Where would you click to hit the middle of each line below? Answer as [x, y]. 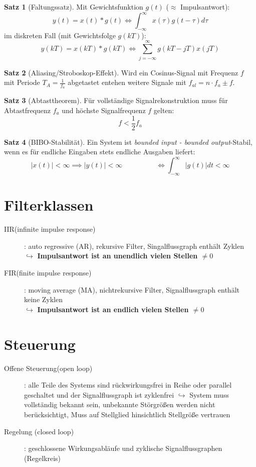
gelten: [164, 110]
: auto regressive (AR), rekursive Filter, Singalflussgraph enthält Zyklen [134, 246]
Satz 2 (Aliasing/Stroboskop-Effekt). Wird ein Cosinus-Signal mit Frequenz [121, 72]
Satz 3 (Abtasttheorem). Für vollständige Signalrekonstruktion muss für [116, 100]
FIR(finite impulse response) [48, 273]
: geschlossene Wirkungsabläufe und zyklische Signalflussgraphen [123, 448]
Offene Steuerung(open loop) [48, 368]
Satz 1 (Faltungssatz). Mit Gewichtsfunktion [74, 7]
